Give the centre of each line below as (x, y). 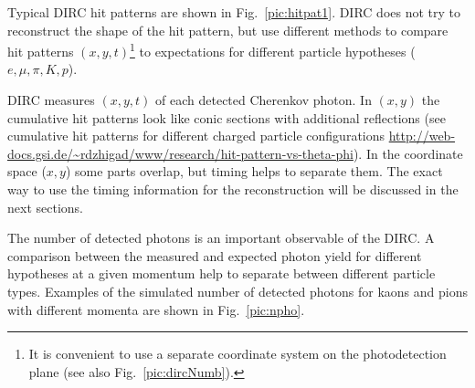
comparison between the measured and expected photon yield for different (215, 255)
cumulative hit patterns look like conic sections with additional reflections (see (227, 117)
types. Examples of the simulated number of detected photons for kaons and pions (237, 291)
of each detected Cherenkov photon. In (264, 100)
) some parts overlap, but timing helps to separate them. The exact (254, 171)
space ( (27, 171)
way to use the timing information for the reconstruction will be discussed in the (233, 189)
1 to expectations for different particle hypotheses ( (273, 50)
